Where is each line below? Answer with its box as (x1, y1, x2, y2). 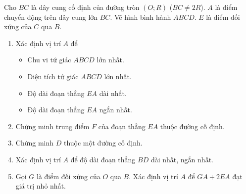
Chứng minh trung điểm (15, 121, 90, 131)
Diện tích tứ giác (27, 71, 79, 81)
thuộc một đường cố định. (63, 138, 143, 148)
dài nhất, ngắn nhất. (150, 154, 213, 164)
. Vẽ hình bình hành (110, 11, 171, 22)
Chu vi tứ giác (27, 54, 71, 65)
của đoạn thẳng (98, 121, 146, 131)
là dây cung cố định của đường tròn (31, 2, 140, 12)
